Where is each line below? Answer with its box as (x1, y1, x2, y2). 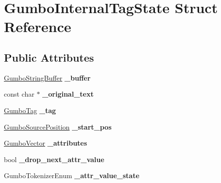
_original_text (42, 89, 94, 99)
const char (4, 89, 34, 99)
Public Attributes (4, 50, 94, 65)
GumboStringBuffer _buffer (4, 72, 91, 83)
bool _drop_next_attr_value (4, 154, 104, 164)
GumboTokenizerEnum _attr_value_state (4, 170, 139, 181)
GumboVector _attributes (4, 138, 87, 148)
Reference (4, 17, 71, 36)
